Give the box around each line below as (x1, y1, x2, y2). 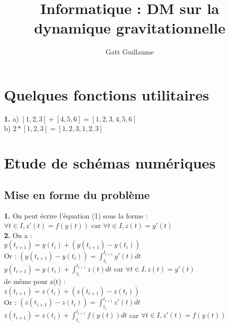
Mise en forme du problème (4, 186, 150, 202)
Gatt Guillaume (105, 46, 154, 57)
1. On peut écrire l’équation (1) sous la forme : (4, 210, 148, 220)
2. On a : (4, 229, 32, 240)
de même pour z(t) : (4, 276, 66, 286)
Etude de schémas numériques (4, 152, 216, 173)
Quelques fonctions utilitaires (4, 84, 209, 104)
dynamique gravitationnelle (34, 17, 226, 38)
